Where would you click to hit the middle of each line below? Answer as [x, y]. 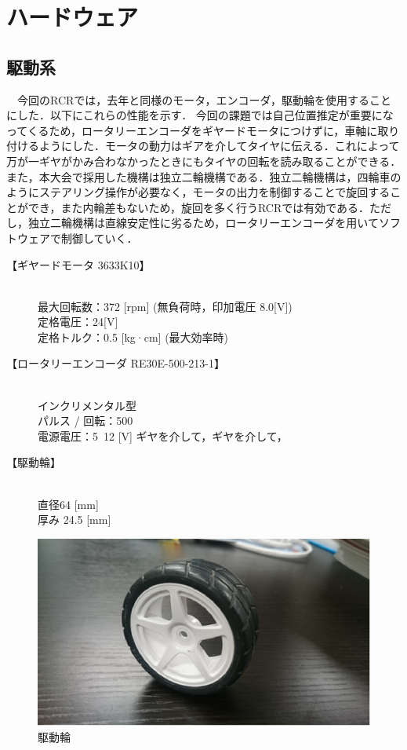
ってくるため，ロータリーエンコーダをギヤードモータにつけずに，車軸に [192, 130]
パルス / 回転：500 [85, 421]
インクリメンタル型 [87, 405]
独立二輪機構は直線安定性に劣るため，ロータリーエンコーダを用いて [203, 223]
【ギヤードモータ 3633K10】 [78, 264]
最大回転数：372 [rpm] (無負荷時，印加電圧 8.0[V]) [165, 306]
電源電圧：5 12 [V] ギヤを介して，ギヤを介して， [163, 435]
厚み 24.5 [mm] [74, 520]
